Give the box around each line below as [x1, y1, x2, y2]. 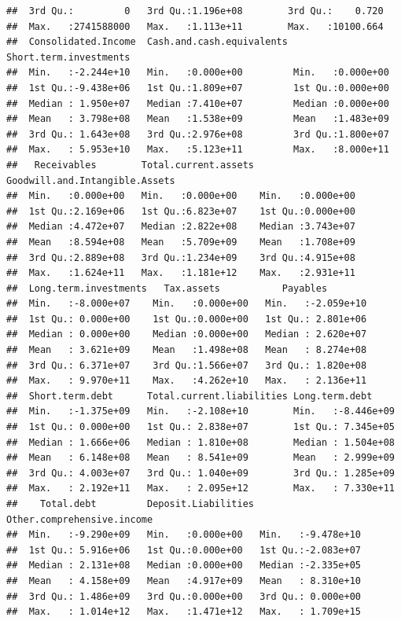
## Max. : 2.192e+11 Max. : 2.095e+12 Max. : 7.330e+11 [6, 483, 395, 494]
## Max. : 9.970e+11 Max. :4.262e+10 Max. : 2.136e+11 [6, 375, 367, 387]
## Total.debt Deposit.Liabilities [6, 498, 254, 509]
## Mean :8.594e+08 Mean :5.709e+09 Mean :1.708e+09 [6, 236, 355, 248]
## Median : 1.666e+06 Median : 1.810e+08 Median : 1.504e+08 [6, 436, 395, 448]
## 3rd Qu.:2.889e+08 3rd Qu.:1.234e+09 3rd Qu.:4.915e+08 [6, 252, 355, 263]
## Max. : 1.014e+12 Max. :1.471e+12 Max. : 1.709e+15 [6, 606, 362, 618]
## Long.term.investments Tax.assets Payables [6, 282, 328, 294]
